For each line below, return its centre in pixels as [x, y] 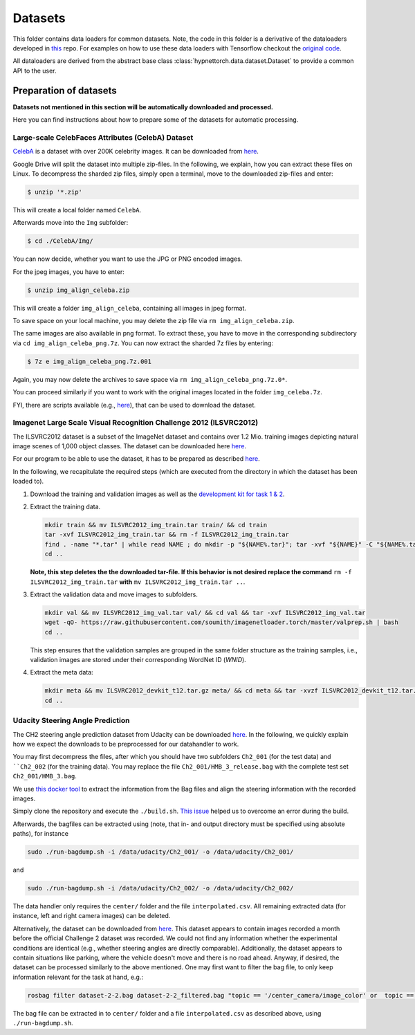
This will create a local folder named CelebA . [77, 210]
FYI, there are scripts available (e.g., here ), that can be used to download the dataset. [134, 405]
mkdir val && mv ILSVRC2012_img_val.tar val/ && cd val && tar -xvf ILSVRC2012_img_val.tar [205, 613]
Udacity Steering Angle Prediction [71, 721]
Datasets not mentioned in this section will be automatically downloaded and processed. [143, 107]
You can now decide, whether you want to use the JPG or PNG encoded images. [128, 259]
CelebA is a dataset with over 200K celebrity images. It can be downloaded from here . [136, 152]
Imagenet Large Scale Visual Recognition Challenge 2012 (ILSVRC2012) [136, 423]
